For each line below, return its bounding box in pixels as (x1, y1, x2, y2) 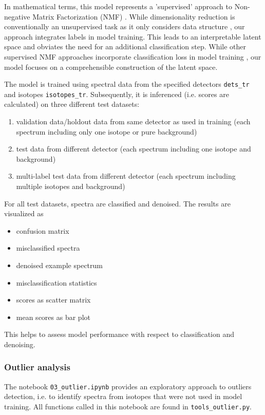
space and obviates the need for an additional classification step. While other (4, 41, 247, 52)
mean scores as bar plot (16, 311, 90, 322)
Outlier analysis (4, 361, 70, 373)
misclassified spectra (16, 242, 80, 253)
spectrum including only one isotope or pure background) (16, 126, 197, 137)
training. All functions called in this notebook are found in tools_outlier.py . (4, 401, 252, 412)
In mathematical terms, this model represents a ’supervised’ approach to (4, 1, 232, 11)
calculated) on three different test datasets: (4, 99, 140, 109)
